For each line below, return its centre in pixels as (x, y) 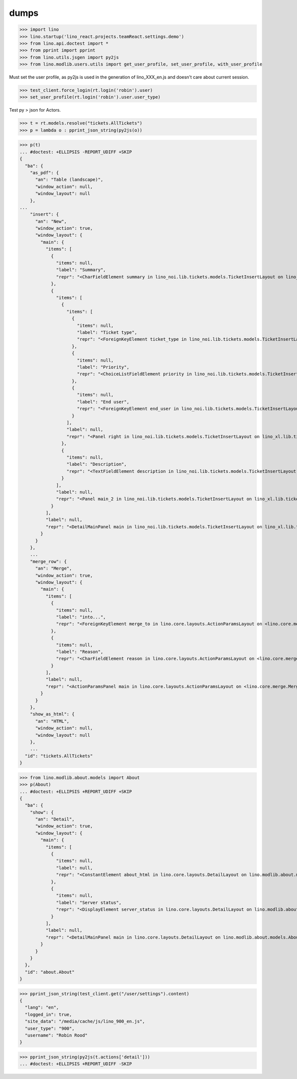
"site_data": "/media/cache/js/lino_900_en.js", (85, 1021)
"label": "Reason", (80, 652)
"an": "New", (51, 221)
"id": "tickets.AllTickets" (59, 756)
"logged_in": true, (49, 1014)
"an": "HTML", (52, 721)
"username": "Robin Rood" (56, 1035)
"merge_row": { (48, 561)
